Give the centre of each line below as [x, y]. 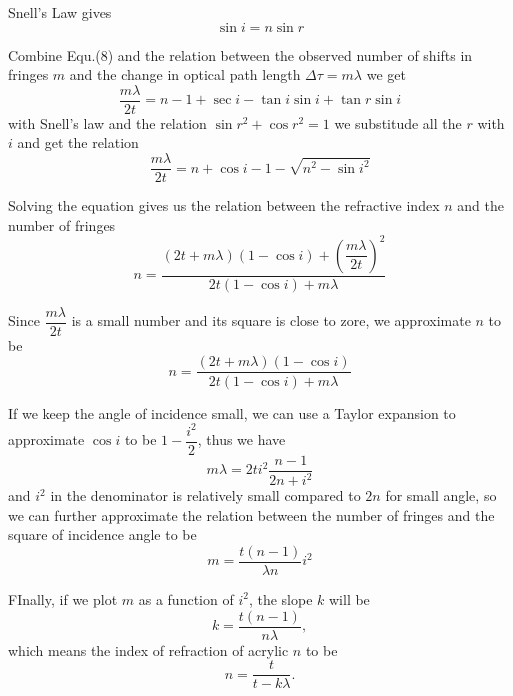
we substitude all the [398, 122]
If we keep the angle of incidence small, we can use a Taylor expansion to [232, 412]
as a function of [186, 598]
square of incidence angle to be [102, 534]
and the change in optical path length [185, 74]
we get [386, 74]
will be [349, 598]
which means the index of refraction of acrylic [148, 649]
